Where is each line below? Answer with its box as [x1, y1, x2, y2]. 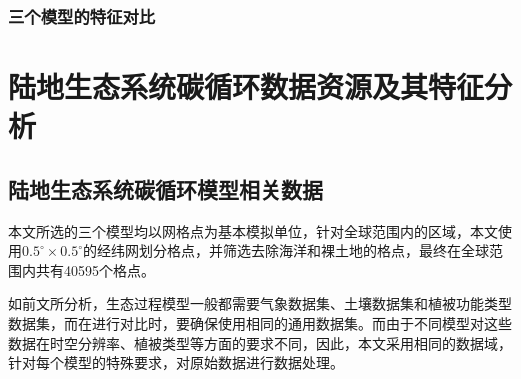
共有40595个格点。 [35, 259, 155, 280]
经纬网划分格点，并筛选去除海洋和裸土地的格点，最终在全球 [97, 240, 490, 261]
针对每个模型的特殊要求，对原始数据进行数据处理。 [8, 352, 344, 373]
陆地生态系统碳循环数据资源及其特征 [8, 66, 485, 107]
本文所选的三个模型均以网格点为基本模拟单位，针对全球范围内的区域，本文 [8, 220, 498, 241]
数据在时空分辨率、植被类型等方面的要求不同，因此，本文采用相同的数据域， [8, 332, 512, 353]
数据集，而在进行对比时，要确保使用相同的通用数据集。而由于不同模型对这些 [8, 312, 512, 333]
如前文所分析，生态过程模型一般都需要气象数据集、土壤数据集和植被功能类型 [8, 293, 512, 314]
